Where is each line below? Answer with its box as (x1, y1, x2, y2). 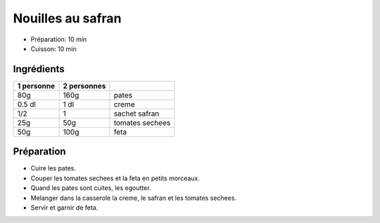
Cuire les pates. (30, 164, 77, 173)
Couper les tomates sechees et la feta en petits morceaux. (30, 174, 201, 182)
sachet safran (113, 109, 160, 119)
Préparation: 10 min (30, 35, 87, 43)
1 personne (17, 81, 56, 90)
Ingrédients (13, 63, 65, 75)
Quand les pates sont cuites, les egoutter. (30, 184, 151, 192)
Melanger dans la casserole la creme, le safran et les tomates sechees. (30, 194, 237, 202)
